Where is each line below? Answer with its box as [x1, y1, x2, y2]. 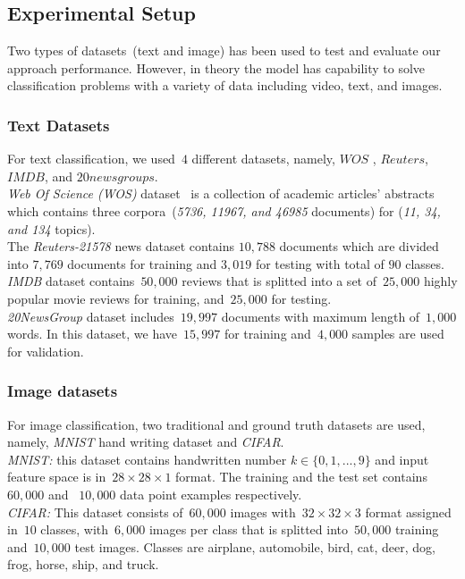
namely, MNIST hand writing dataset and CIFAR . [7, 432, 284, 451]
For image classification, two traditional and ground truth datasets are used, [7, 415, 426, 433]
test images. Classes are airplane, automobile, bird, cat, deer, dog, [74, 537, 435, 556]
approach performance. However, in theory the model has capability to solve [7, 58, 426, 77]
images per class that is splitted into [148, 520, 348, 539]
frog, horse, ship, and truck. [7, 555, 159, 574]
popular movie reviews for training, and [7, 289, 224, 307]
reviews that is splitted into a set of [182, 272, 376, 290]
